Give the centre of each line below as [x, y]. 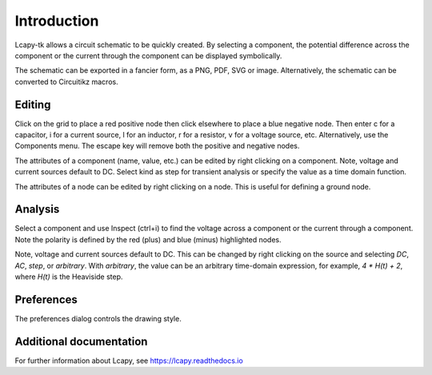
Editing [33, 104]
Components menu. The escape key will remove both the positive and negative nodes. [157, 146]
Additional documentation [81, 341]
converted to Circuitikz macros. [67, 82]
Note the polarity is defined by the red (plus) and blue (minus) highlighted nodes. [148, 239]
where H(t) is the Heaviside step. [69, 277]
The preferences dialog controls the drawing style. [98, 318]
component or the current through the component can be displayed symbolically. [148, 55]
